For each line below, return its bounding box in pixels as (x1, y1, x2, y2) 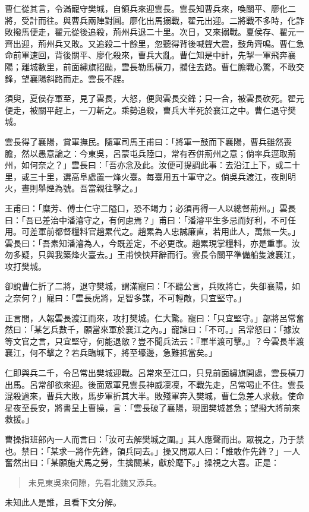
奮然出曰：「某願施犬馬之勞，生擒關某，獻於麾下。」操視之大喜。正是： (5, 456, 279, 469)
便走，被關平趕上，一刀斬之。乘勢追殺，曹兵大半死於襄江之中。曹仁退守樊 (5, 103, 296, 116)
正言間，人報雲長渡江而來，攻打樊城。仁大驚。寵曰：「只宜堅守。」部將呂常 (5, 311, 296, 324)
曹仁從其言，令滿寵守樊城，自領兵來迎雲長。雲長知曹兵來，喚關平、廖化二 (5, 2, 296, 14)
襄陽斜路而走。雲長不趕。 (29, 72, 130, 84)
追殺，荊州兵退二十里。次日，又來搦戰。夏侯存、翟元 (87, 26, 296, 38)
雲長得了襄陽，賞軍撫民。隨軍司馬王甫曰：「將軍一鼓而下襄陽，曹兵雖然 (5, 135, 283, 147)
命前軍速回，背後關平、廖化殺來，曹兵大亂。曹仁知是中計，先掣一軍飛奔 (5, 49, 288, 61)
